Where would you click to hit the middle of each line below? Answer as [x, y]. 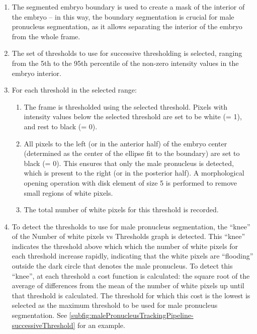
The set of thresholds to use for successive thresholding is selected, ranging [127, 53]
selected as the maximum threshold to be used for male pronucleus [115, 305]
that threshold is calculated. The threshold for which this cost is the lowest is [131, 295]
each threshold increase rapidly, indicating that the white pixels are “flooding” [133, 256]
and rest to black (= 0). [61, 126]
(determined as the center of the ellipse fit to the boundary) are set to [132, 153]
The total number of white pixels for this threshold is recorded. [121, 210]
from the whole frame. [46, 36]
